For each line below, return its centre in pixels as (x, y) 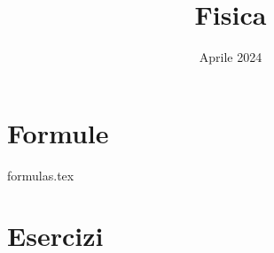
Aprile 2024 (231, 57)
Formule (58, 132)
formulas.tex (41, 175)
